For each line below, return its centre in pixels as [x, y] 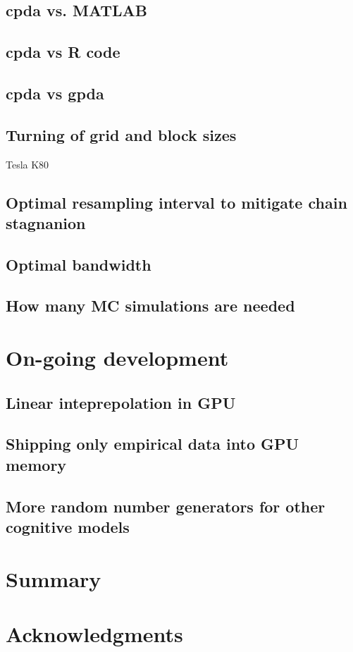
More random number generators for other [166, 506]
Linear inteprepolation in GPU [121, 402]
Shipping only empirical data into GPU [153, 444]
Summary [54, 578]
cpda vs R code [63, 52]
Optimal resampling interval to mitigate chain [176, 202]
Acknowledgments [94, 633]
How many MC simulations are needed [150, 306]
